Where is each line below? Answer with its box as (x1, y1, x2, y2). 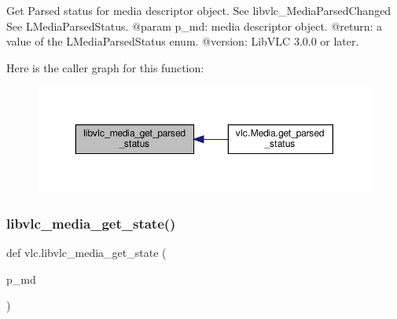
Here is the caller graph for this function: (6, 59, 204, 75)
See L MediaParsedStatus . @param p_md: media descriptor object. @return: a (6, 17, 383, 34)
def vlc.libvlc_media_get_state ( (6, 244, 167, 260)
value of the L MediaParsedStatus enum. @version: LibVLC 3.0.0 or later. (6, 33, 359, 49)
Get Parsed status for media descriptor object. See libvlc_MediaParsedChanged (6, 2, 391, 18)
